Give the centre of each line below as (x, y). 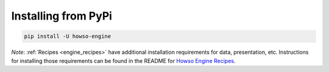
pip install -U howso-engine (68, 36)
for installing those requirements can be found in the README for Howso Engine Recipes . (123, 60)
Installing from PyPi (62, 16)
